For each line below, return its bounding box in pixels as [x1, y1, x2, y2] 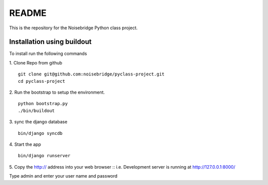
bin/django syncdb [18, 130, 63, 136]
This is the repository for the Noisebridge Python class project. [9, 25, 138, 31]
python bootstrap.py [18, 101, 68, 107]
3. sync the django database [9, 119, 67, 125]
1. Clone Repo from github [9, 60, 63, 65]
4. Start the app [9, 141, 42, 147]
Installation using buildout [9, 38, 92, 46]
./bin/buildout [18, 108, 55, 114]
